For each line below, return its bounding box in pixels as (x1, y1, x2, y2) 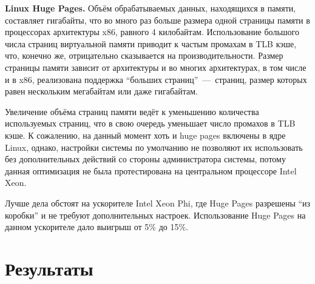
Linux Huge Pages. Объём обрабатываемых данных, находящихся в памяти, (5, 2, 296, 14)
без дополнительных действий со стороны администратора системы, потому (5, 153, 286, 165)
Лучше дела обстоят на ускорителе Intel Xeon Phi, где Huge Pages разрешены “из (5, 196, 311, 209)
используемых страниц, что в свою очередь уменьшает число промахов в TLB (5, 117, 296, 130)
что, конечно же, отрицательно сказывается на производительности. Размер (5, 49, 283, 62)
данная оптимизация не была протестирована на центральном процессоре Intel (5, 164, 297, 177)
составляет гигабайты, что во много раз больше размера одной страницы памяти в (5, 13, 310, 26)
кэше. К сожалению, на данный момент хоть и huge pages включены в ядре (5, 128, 286, 141)
